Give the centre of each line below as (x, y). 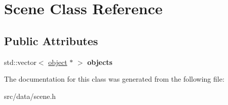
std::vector (20, 62)
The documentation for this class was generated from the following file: (114, 79)
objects (100, 62)
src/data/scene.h (30, 96)
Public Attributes (51, 40)
